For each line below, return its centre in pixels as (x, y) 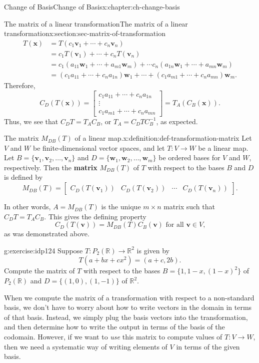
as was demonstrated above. (47, 234)
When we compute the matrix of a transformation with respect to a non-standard (129, 297)
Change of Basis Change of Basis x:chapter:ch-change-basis (92, 7)
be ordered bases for (189, 157)
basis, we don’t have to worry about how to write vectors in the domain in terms (128, 307)
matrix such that (189, 207)
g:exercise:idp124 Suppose (43, 250)
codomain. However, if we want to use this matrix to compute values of (113, 336)
